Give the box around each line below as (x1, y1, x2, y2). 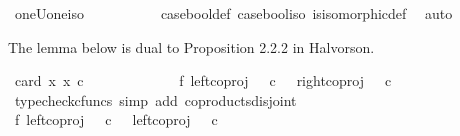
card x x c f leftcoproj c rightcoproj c (14, 70, 392, 91)
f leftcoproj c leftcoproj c (14, 109, 218, 130)
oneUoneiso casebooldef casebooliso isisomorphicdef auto (14, 3, 453, 23)
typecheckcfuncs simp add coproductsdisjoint (14, 89, 297, 110)
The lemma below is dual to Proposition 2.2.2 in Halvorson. (8, 36, 375, 57)
